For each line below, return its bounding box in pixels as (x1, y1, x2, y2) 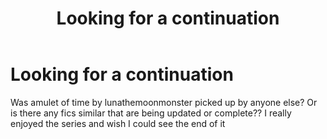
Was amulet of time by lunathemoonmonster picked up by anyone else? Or (10, 96, 318, 108)
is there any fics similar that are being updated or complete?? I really (10, 107, 292, 119)
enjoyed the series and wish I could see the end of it (10, 117, 226, 129)
